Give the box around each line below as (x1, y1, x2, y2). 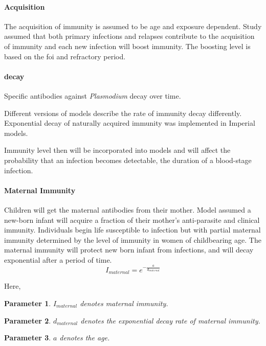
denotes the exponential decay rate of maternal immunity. (80, 315, 260, 326)
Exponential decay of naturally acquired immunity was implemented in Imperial (4, 118, 255, 128)
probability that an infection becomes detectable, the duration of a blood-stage (4, 154, 252, 165)
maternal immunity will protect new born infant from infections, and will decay (4, 244, 254, 255)
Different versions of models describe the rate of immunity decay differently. (4, 107, 242, 118)
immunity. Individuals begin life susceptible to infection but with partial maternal (4, 224, 261, 235)
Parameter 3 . (4, 332, 51, 343)
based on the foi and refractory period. (4, 51, 126, 61)
